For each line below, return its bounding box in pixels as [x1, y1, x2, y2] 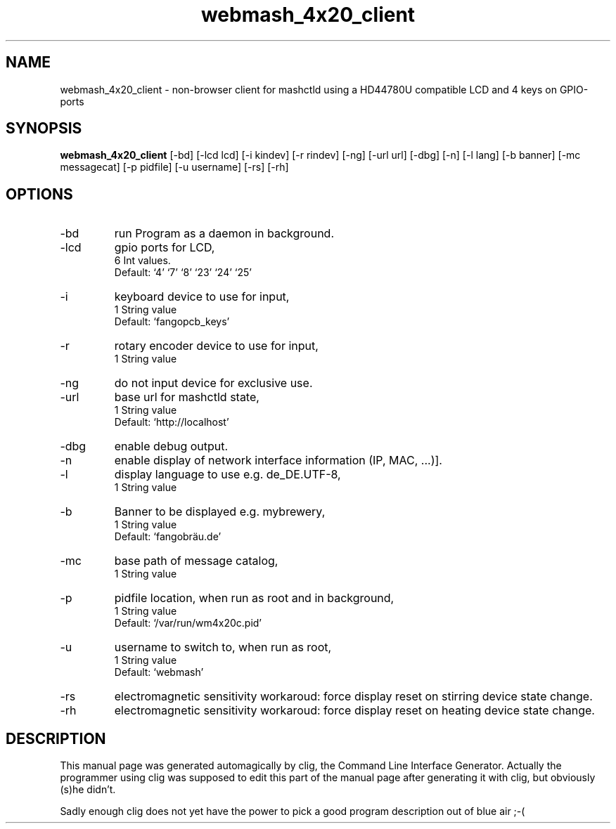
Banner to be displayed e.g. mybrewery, [114, 504, 326, 519]
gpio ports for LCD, [114, 240, 215, 255]
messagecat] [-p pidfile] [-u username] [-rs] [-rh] [60, 161, 289, 174]
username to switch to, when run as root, [114, 640, 332, 655]
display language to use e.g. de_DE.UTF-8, [114, 467, 341, 482]
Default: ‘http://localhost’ [114, 416, 229, 429]
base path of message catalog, [114, 554, 278, 568]
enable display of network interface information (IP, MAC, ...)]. [114, 453, 442, 468]
